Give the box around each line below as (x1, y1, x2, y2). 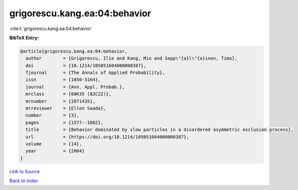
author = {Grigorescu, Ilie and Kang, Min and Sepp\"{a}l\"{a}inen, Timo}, (25, 56, 237, 61)
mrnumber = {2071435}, (25, 98, 96, 104)
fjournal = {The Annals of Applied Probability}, (25, 70, 165, 76)
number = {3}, (25, 113, 80, 118)
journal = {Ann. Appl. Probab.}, (25, 84, 125, 90)
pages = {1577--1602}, (25, 120, 104, 125)
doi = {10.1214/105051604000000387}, (25, 63, 146, 68)
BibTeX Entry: (9, 35, 39, 41)
